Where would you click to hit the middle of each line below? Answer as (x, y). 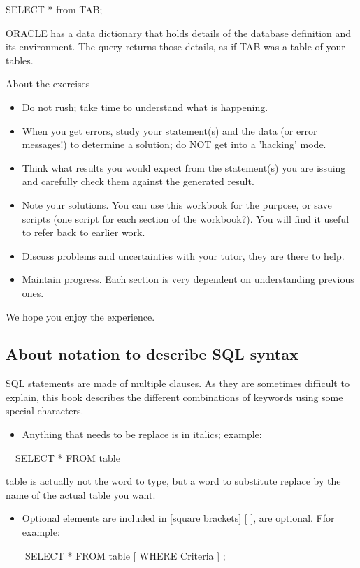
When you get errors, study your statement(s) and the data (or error (170, 130)
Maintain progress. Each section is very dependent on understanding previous (188, 279)
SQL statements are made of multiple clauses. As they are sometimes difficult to (178, 383)
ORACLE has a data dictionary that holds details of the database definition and (179, 32)
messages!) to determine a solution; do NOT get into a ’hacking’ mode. (174, 144)
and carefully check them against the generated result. (138, 181)
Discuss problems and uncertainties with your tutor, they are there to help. (183, 255)
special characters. (45, 410)
